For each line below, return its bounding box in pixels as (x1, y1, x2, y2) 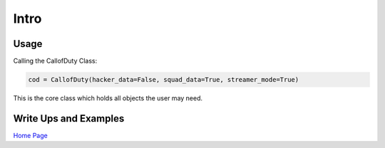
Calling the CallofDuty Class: (13, 57, 98, 65)
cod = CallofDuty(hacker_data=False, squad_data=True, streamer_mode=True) (28, 75, 299, 84)
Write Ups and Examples (13, 112, 125, 125)
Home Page (13, 131, 48, 139)
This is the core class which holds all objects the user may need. (13, 94, 203, 102)
